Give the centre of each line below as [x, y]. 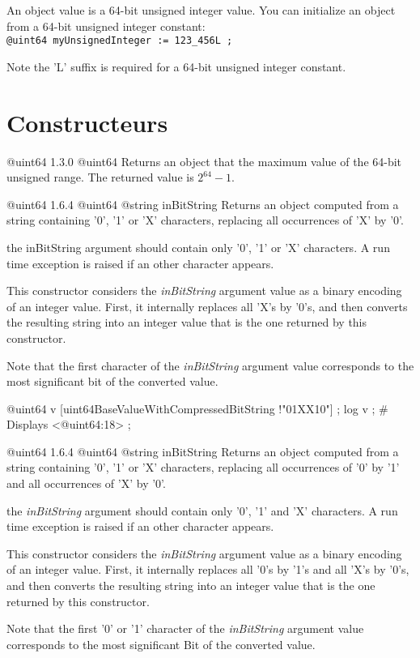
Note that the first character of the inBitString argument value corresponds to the [210, 365]
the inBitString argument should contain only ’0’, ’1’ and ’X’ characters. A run [202, 510]
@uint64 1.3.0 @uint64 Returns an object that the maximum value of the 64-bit [204, 161]
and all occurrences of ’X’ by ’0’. [86, 483]
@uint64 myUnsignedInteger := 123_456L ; [120, 41]
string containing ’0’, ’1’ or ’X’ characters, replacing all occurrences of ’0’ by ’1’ [203, 467]
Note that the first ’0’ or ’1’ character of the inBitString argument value [185, 628]
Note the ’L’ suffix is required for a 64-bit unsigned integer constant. [176, 66]
